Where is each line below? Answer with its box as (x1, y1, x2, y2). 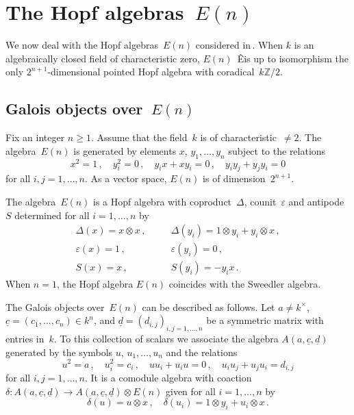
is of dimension (203, 171, 266, 186)
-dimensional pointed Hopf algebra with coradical (47, 64, 255, 79)
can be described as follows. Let (142, 299, 275, 314)
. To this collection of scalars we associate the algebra (53, 331, 279, 346)
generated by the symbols (5, 344, 113, 359)
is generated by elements (73, 143, 177, 158)
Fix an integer (5, 130, 65, 144)
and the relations (166, 344, 238, 359)
